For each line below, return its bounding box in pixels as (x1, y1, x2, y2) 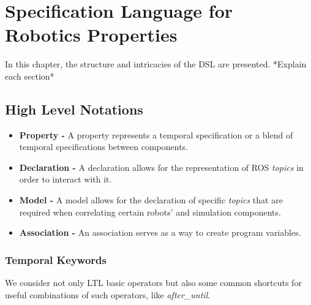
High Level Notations (5, 99, 143, 118)
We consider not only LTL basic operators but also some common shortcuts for (5, 276, 302, 289)
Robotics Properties (5, 22, 178, 47)
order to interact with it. (19, 173, 112, 186)
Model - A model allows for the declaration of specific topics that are (19, 194, 283, 206)
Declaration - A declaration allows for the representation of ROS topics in (19, 160, 304, 173)
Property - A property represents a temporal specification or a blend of (19, 128, 293, 141)
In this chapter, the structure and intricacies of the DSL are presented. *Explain (5, 58, 307, 70)
